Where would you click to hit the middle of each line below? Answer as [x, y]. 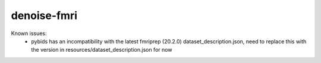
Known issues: [29, 33]
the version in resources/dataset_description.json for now [102, 50]
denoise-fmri [44, 15]
